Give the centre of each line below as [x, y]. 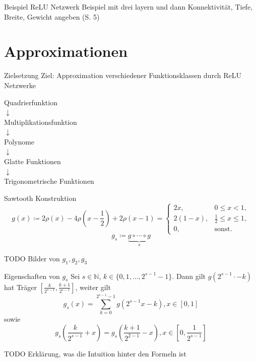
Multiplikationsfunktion [41, 122]
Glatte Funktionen [33, 161]
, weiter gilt [93, 287]
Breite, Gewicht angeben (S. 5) [52, 16]
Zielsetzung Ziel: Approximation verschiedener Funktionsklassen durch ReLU [123, 75]
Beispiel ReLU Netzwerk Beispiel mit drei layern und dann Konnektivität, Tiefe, [128, 7]
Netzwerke [20, 85]
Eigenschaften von [32, 276]
